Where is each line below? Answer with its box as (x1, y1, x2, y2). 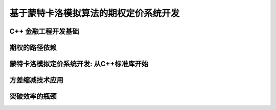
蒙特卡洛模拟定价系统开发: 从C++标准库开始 (9, 60, 149, 68)
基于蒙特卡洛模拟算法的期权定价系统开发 (9, 8, 180, 19)
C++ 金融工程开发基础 (9, 27, 79, 36)
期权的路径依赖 (9, 43, 57, 52)
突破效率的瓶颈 (9, 92, 57, 101)
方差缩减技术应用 (9, 76, 63, 85)
